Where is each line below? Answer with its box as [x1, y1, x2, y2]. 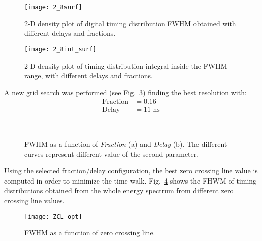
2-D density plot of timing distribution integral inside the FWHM [24, 60, 227, 71]
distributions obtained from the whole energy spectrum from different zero [4, 185, 234, 196]
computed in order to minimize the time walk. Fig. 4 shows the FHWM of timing [4, 175, 257, 186]
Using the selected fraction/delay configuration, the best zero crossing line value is [4, 165, 258, 176]
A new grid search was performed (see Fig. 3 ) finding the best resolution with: [4, 87, 247, 97]
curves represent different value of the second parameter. [24, 148, 199, 159]
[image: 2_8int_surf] [24, 45, 97, 53]
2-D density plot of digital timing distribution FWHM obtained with [24, 18, 236, 28]
